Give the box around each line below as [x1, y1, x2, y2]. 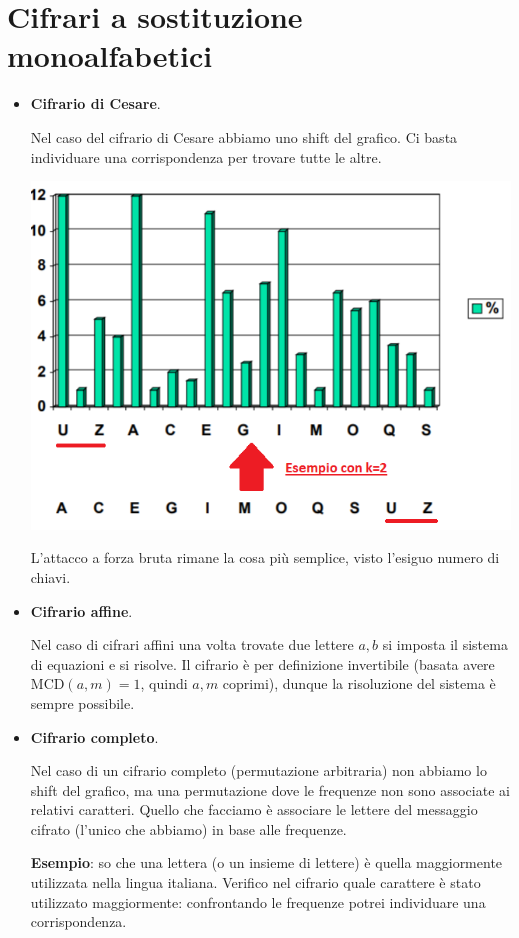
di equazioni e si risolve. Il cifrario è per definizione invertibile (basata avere [30, 653, 495, 674]
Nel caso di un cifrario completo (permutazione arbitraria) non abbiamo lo [30, 760, 487, 781]
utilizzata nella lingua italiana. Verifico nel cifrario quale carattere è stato [30, 872, 481, 893]
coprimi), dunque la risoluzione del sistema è [222, 673, 496, 694]
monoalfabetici [7, 35, 213, 76]
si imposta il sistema [382, 634, 508, 655]
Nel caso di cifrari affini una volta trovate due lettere [30, 634, 354, 655]
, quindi [140, 673, 188, 694]
